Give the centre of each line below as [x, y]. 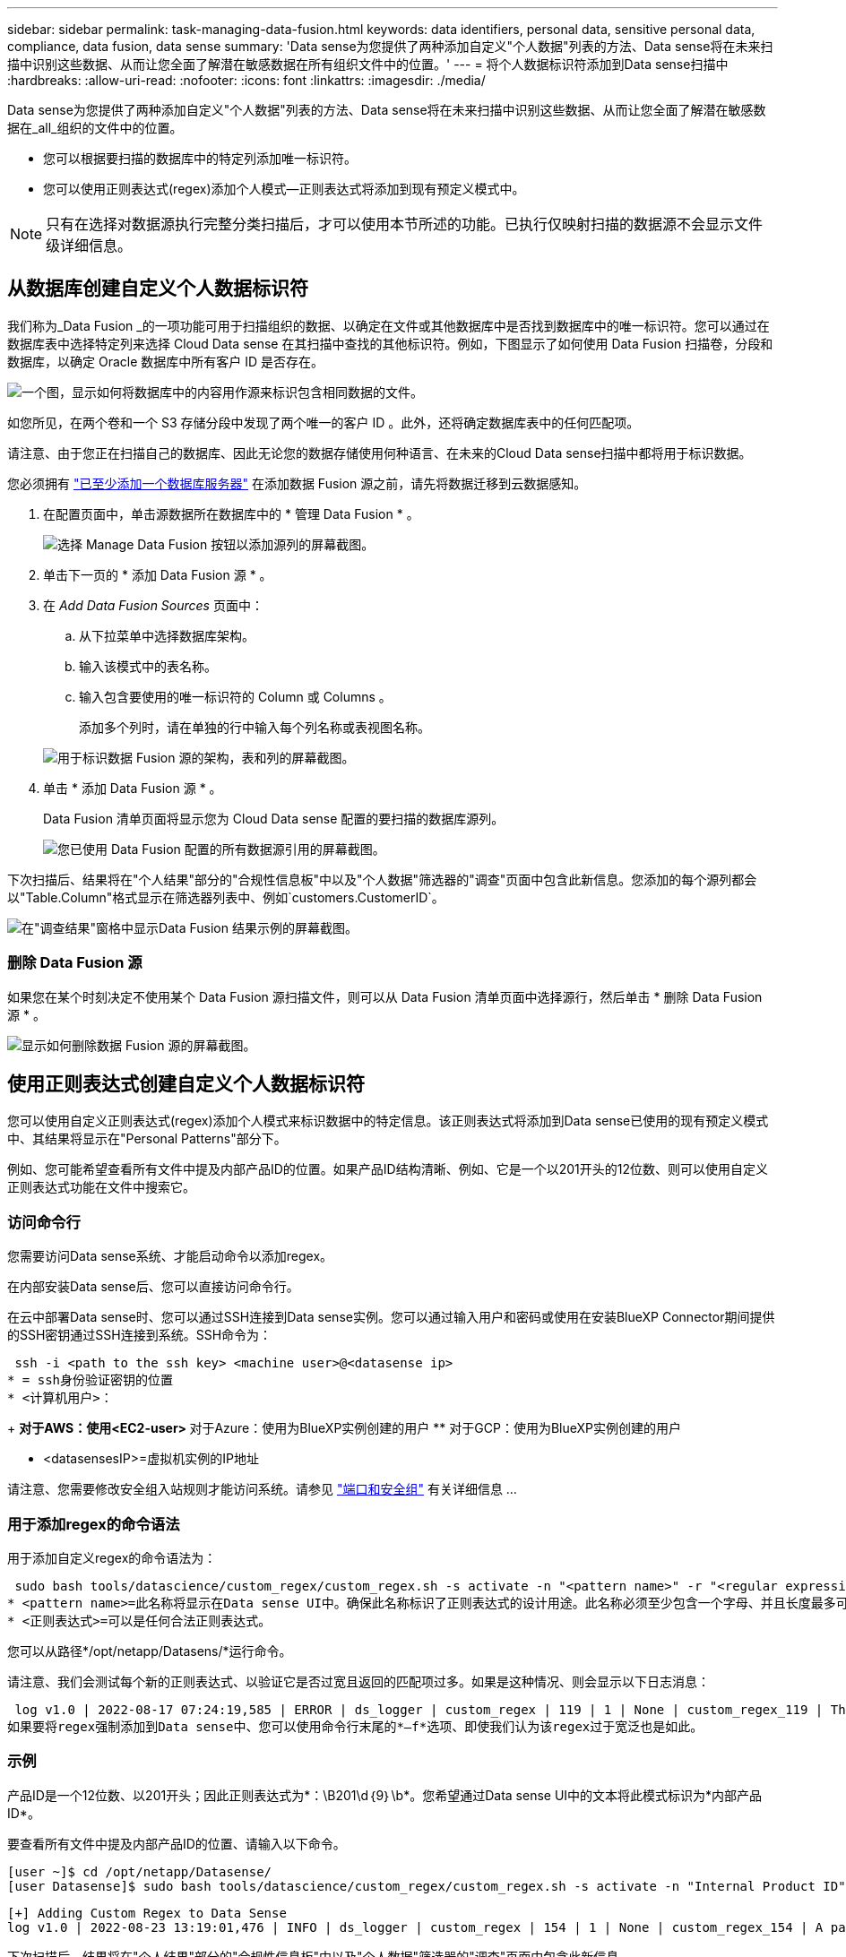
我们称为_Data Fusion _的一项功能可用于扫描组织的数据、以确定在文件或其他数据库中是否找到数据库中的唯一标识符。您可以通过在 [388, 325]
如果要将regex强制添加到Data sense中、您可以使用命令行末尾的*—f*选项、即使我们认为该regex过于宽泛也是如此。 [355, 1726]
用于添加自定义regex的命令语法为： [112, 1557]
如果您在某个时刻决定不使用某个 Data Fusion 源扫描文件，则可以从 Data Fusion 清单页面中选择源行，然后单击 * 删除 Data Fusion [385, 996]
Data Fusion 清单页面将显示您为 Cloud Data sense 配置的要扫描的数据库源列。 [274, 818]
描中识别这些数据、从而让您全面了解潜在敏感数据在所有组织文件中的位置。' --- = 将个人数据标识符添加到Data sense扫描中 [368, 64]
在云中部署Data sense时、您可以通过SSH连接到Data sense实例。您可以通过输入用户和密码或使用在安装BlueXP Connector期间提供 [391, 1317]
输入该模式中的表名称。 [148, 666]
